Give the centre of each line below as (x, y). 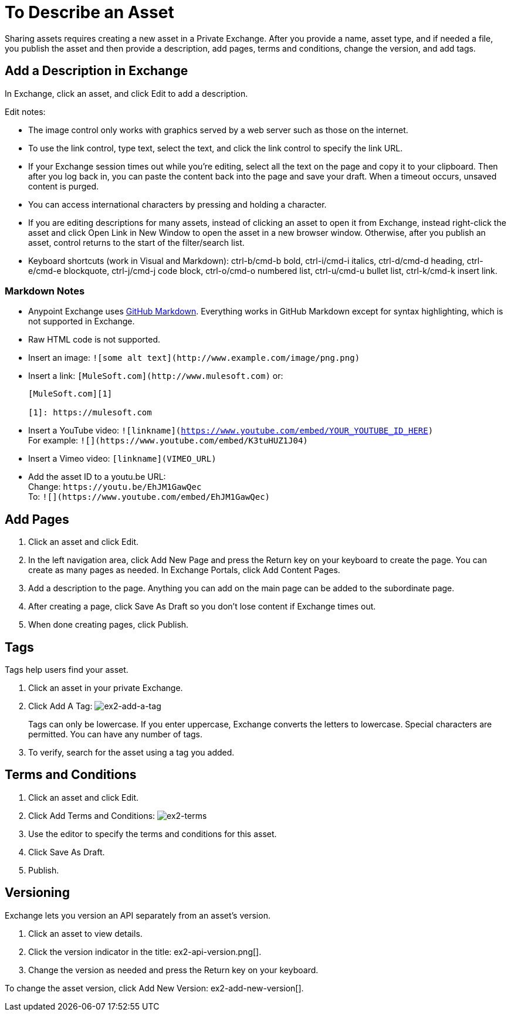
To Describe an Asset (89, 12)
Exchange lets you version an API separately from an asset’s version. (138, 915)
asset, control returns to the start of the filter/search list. (136, 242)
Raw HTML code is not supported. (94, 340)
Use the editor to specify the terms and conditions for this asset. (153, 834)
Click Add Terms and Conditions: (92, 815)
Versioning (37, 893)
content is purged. (64, 186)
